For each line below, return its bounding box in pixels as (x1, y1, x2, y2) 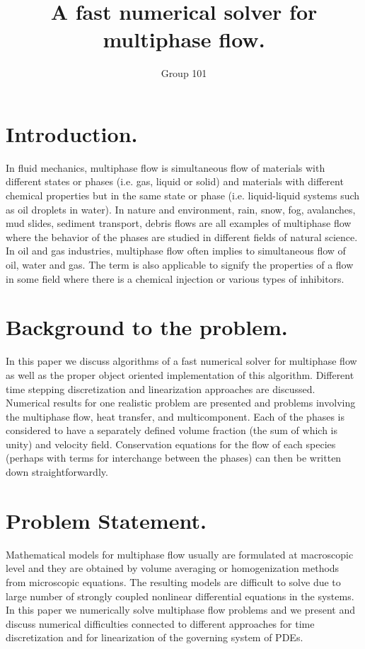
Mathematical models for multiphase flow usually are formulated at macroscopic (6, 546, 354, 561)
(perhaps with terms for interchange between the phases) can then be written (6, 450, 342, 465)
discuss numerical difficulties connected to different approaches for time (6, 616, 315, 631)
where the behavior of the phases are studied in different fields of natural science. (6, 229, 358, 244)
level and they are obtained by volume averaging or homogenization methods (6, 561, 340, 575)
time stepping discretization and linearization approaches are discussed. (6, 381, 315, 396)
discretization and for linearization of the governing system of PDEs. (6, 630, 303, 645)
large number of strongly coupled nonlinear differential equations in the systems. (6, 588, 354, 603)
